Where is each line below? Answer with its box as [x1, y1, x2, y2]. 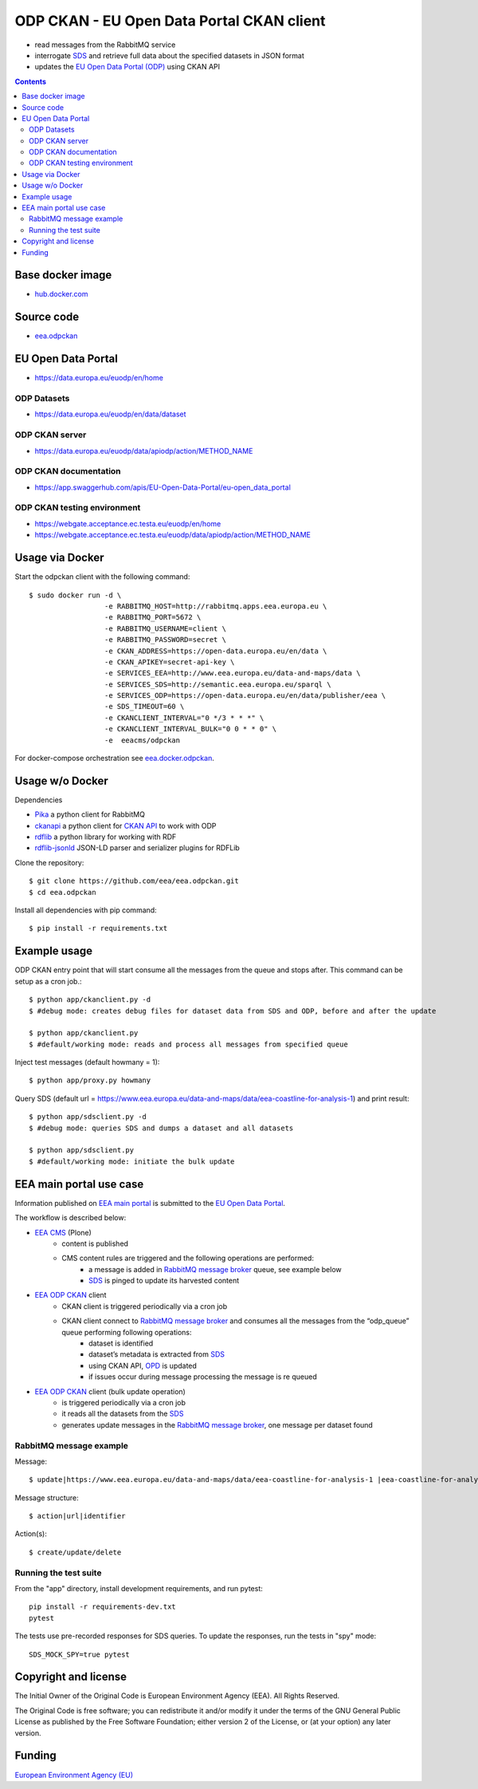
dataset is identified [88, 1338, 154, 1348]
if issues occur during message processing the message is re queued [88, 1372, 318, 1381]
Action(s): [14, 1529, 47, 1539]
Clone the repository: [14, 857, 84, 867]
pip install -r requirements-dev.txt [29, 1602, 177, 1611]
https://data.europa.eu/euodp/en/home [34, 373, 163, 383]
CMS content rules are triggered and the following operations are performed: [61, 1253, 315, 1263]
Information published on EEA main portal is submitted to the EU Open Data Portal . [14, 1198, 286, 1208]
